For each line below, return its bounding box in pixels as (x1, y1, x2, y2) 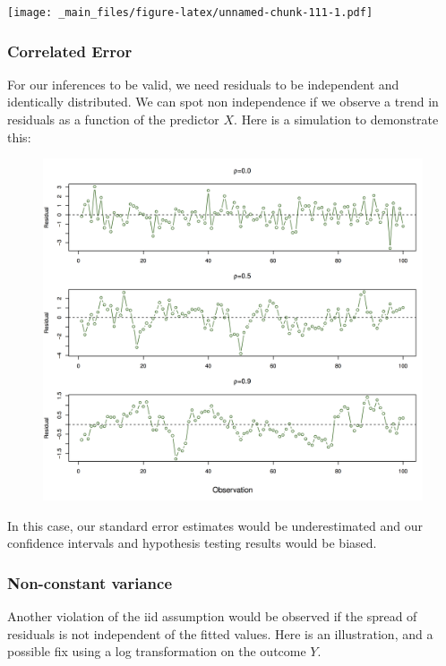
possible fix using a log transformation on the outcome (7, 642, 306, 661)
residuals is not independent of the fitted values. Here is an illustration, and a (7, 624, 433, 643)
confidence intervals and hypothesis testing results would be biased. (7, 534, 377, 552)
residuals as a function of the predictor (7, 110, 219, 129)
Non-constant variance (7, 571, 173, 593)
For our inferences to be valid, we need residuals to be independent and (7, 74, 399, 93)
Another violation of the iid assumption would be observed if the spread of (7, 607, 417, 626)
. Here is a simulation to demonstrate (234, 110, 439, 129)
